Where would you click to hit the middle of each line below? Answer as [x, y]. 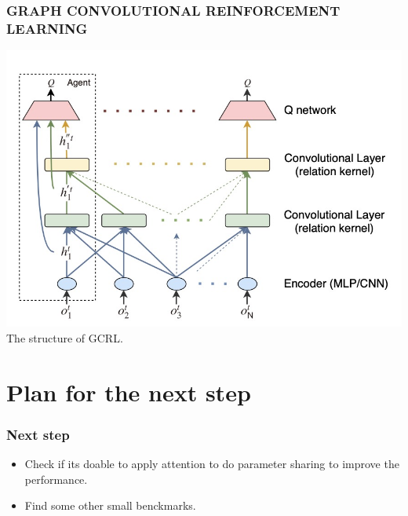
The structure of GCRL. [65, 338]
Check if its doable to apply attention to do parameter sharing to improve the [212, 464]
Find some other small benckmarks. [110, 505]
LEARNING [47, 28]
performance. [56, 479]
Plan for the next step [129, 392]
